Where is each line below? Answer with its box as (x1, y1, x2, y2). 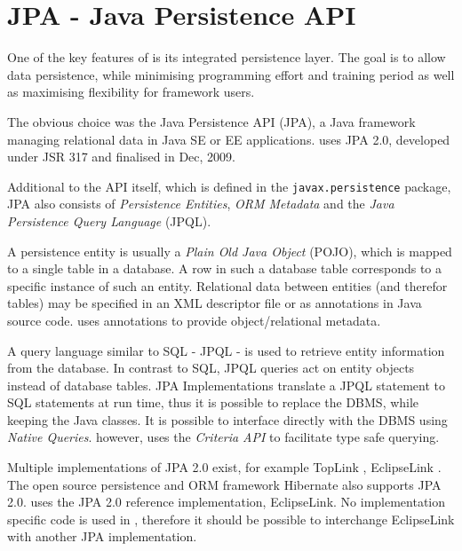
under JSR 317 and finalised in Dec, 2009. (7, 147, 235, 166)
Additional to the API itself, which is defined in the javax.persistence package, (7, 177, 451, 195)
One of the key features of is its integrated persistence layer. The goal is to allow (7, 48, 446, 67)
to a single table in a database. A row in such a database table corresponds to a (7, 259, 442, 278)
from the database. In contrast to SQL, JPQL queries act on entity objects (7, 358, 415, 377)
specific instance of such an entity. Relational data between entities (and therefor (7, 276, 448, 295)
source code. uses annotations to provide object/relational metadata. (7, 311, 381, 329)
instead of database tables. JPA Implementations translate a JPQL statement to (7, 375, 446, 394)
